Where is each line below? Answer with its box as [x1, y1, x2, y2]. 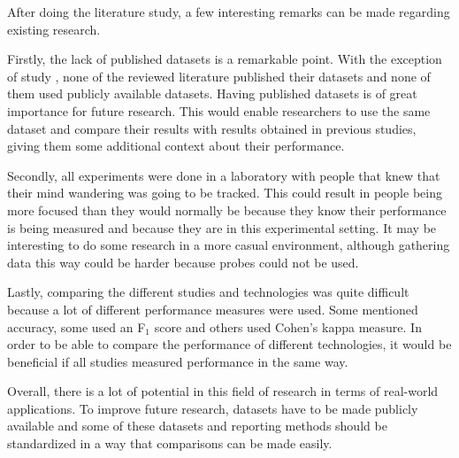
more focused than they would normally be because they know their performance [7, 200, 447, 219]
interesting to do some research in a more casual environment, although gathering [7, 236, 450, 254]
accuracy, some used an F [7, 317, 146, 336]
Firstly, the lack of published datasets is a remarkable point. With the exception [7, 50, 442, 68]
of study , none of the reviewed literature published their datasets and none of [7, 66, 431, 85]
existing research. [7, 19, 101, 38]
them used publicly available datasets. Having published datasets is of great [7, 84, 417, 103]
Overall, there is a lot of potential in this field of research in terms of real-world [7, 382, 439, 400]
